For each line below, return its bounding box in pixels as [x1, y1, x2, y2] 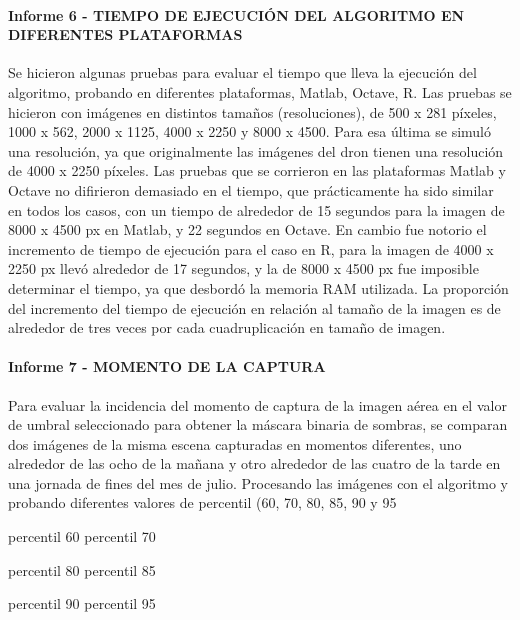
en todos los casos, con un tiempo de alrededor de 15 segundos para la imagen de [8, 199, 505, 220]
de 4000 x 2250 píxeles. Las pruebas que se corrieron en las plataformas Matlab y [8, 160, 506, 181]
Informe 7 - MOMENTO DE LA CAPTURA [8, 356, 326, 377]
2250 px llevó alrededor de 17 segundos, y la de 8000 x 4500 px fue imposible [8, 258, 479, 279]
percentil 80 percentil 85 [8, 559, 156, 580]
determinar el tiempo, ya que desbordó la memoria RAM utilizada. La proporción [8, 277, 509, 298]
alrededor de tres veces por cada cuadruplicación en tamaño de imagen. [8, 317, 446, 338]
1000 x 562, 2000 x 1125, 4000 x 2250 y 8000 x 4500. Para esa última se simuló [8, 121, 492, 142]
